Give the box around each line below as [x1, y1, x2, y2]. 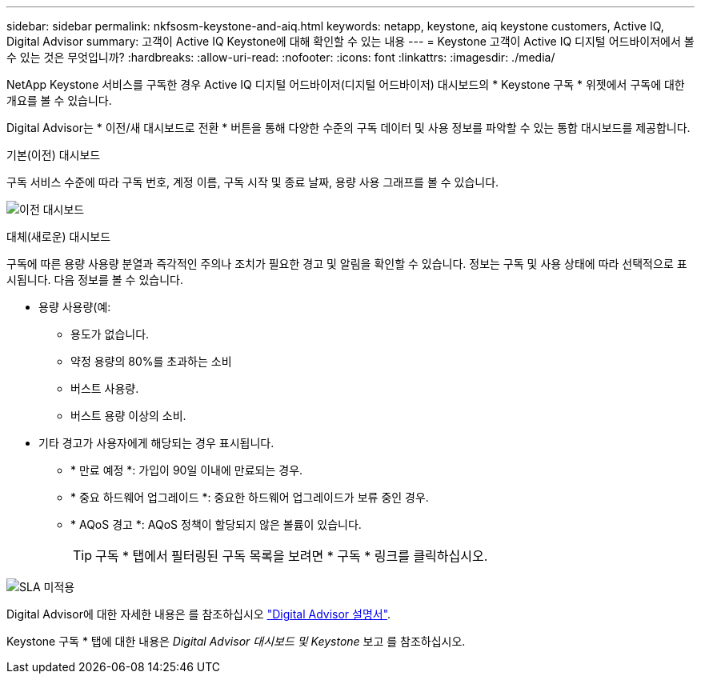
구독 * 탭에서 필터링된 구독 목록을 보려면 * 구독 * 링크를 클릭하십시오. [95, 548, 488, 564]
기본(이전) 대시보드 [6, 148, 101, 162]
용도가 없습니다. [70, 327, 150, 341]
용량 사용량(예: [38, 300, 111, 314]
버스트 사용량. [70, 382, 139, 395]
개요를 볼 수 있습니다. [6, 94, 112, 107]
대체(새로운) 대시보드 [6, 230, 111, 243]
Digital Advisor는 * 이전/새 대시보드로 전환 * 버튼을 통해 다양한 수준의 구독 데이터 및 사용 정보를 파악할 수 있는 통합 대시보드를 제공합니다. [6, 121, 691, 134]
